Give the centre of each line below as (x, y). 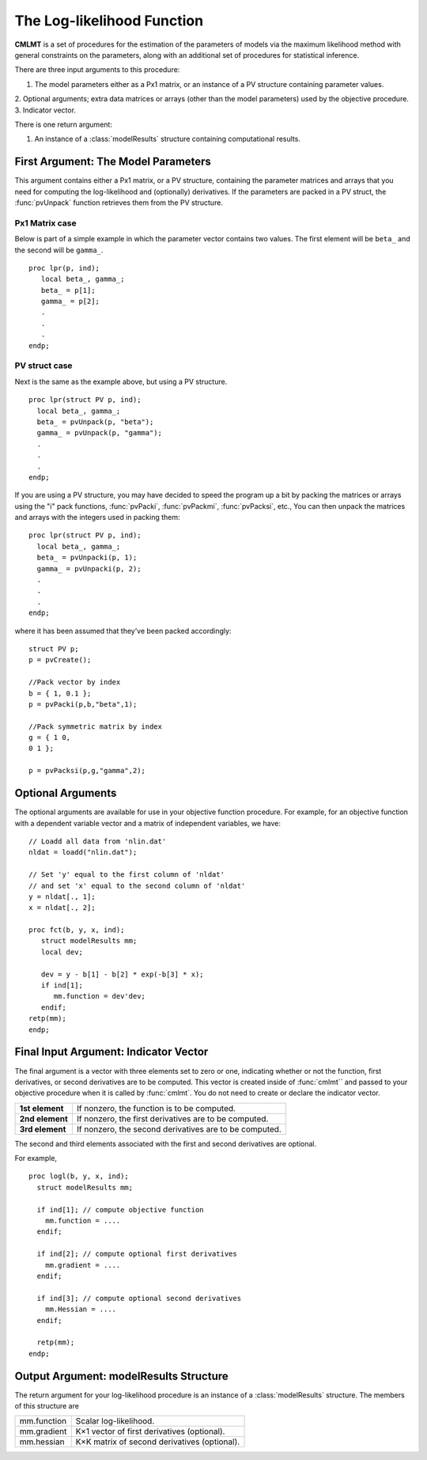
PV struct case (43, 366)
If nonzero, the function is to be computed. (156, 1108)
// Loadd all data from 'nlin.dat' (98, 841)
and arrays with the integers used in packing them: (98, 518)
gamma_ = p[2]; (70, 301)
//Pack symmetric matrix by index (95, 726)
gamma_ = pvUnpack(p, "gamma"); (99, 433)
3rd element (43, 1129)
